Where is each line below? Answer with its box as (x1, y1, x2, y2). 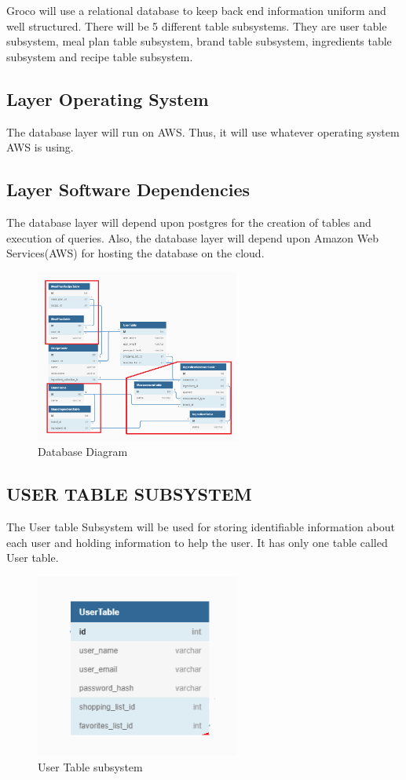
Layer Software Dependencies (6, 177, 251, 202)
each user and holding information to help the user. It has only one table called (6, 534, 388, 550)
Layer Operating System (6, 86, 209, 111)
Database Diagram (38, 443, 128, 460)
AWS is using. (6, 139, 74, 155)
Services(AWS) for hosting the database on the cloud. (6, 245, 265, 261)
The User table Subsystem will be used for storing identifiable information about (6, 519, 395, 535)
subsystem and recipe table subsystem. (6, 48, 193, 64)
